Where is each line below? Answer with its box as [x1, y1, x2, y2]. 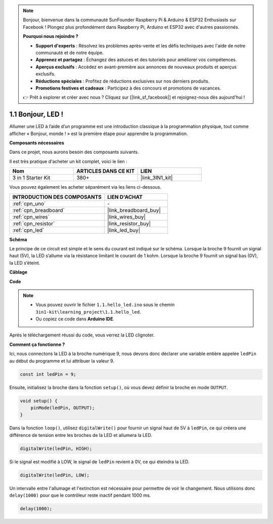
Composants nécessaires [9, 140, 64, 146]
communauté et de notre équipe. [35, 50, 104, 56]
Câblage [9, 269, 28, 275]
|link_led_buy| [107, 227, 141, 234]
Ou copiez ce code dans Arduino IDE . [35, 316, 115, 322]
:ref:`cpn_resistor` [12, 220, 55, 227]
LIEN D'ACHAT [107, 193, 143, 200]
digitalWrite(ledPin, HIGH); [20, 446, 93, 451]
